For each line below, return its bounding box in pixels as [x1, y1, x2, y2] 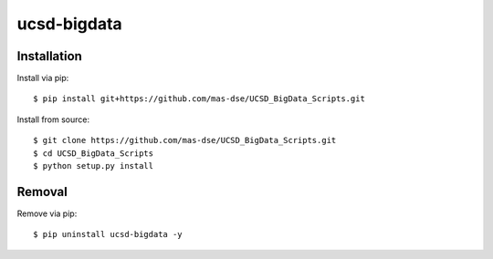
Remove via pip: [16, 208, 78, 219]
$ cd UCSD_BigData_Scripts [33, 148, 154, 159]
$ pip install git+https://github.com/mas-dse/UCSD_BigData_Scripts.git [33, 94, 365, 104]
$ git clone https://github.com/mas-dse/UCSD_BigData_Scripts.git [33, 135, 337, 146]
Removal [16, 183, 68, 200]
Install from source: [16, 114, 90, 125]
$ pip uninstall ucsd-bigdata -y [33, 229, 183, 240]
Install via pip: [16, 73, 69, 84]
